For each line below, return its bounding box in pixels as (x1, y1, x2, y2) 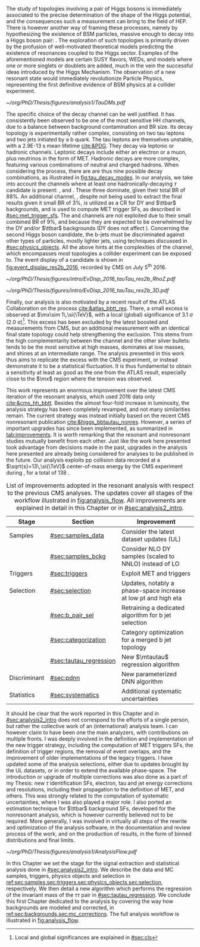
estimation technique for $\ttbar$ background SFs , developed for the (6, 805, 176, 812)
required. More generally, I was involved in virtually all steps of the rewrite (6, 818, 187, 825)
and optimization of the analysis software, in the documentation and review (6, 824, 190, 831)
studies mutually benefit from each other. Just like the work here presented (6, 438, 191, 445)
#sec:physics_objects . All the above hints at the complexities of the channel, (6, 244, 193, 250)
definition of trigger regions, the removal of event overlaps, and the (6, 748, 171, 755)
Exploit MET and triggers (121, 570, 191, 578)
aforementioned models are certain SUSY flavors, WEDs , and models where (6, 56, 192, 63)
